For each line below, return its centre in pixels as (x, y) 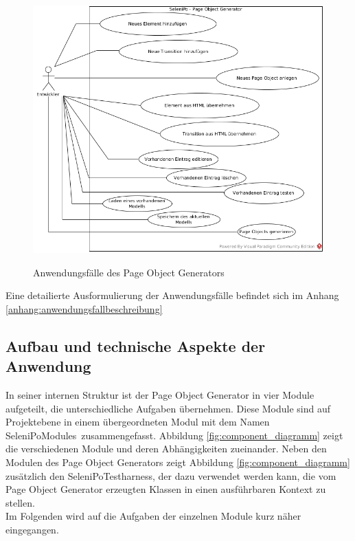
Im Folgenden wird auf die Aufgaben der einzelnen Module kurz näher (153, 516)
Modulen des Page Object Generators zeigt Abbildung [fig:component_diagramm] (178, 462)
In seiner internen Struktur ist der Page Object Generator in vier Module (160, 395)
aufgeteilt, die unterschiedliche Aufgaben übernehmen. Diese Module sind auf (168, 408)
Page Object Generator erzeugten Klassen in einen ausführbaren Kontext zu (166, 489)
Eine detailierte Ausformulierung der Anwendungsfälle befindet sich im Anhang (172, 295)
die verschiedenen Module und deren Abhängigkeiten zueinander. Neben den (166, 449)
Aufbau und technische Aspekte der (136, 345)
